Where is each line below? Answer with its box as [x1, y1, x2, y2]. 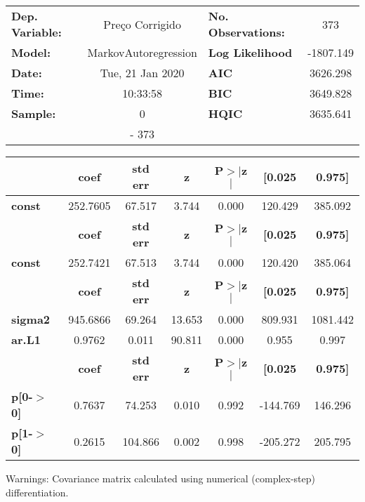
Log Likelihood [208, 44, 293, 60]
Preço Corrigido [103, 15, 181, 32]
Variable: [11, 24, 62, 40]
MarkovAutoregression [87, 44, 197, 60]
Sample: [11, 105, 56, 121]
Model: [11, 44, 51, 60]
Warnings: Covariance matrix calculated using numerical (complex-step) [6, 471, 315, 485]
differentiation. [6, 484, 69, 499]
